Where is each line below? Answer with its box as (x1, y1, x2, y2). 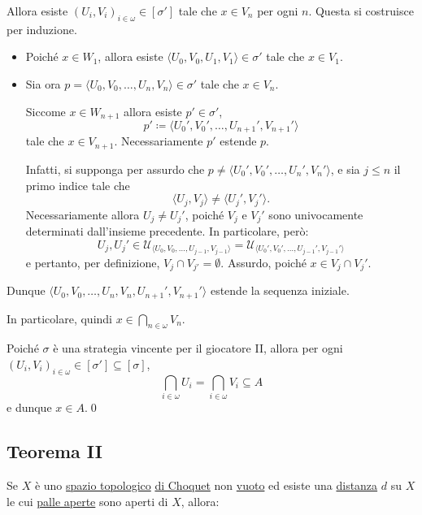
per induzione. (7, 20, 77, 37)
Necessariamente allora (25, 206, 140, 223)
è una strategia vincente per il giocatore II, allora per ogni (53, 340, 343, 357)
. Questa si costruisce (308, 2, 414, 19)
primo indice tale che (25, 176, 130, 193)
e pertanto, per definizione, (25, 253, 160, 270)
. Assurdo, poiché (220, 253, 307, 270)
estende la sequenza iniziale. (210, 282, 350, 299)
